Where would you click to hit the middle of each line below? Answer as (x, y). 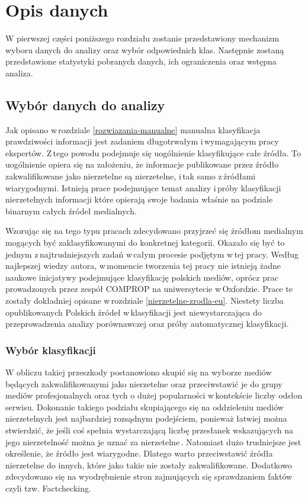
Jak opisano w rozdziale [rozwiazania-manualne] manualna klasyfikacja (133, 129)
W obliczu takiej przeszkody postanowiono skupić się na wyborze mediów (139, 372)
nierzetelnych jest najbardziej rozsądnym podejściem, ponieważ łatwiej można (146, 418)
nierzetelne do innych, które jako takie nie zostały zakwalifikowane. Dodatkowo (149, 465)
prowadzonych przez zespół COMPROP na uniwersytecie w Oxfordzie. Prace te (149, 289)
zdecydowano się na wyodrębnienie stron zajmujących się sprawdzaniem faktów (149, 476)
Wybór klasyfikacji (51, 350)
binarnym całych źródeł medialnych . (71, 211)
